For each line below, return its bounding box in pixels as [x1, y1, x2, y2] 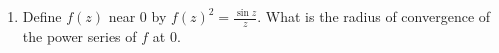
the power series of [22, 25, 137, 46]
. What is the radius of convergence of [257, 6, 491, 26]
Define [22, 6, 62, 26]
